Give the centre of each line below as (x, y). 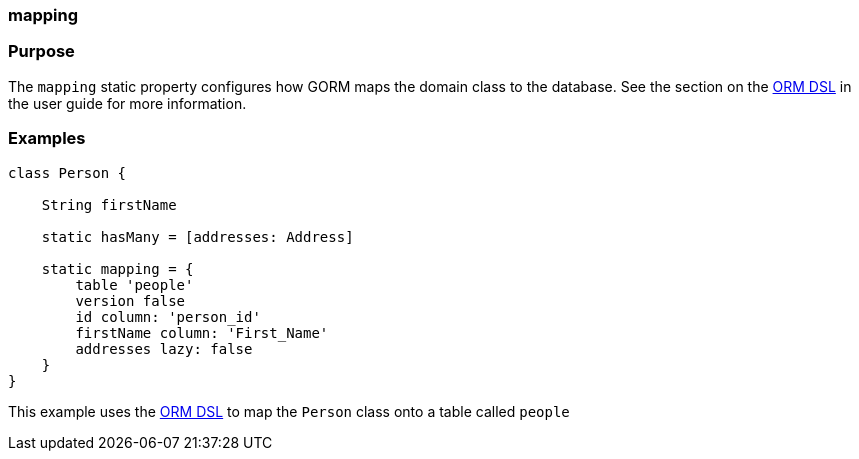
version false (130, 300)
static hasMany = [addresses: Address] (197, 236)
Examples (47, 138)
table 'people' (134, 284)
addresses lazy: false (164, 348)
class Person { (67, 172)
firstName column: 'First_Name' (202, 332)
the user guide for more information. (127, 103)
